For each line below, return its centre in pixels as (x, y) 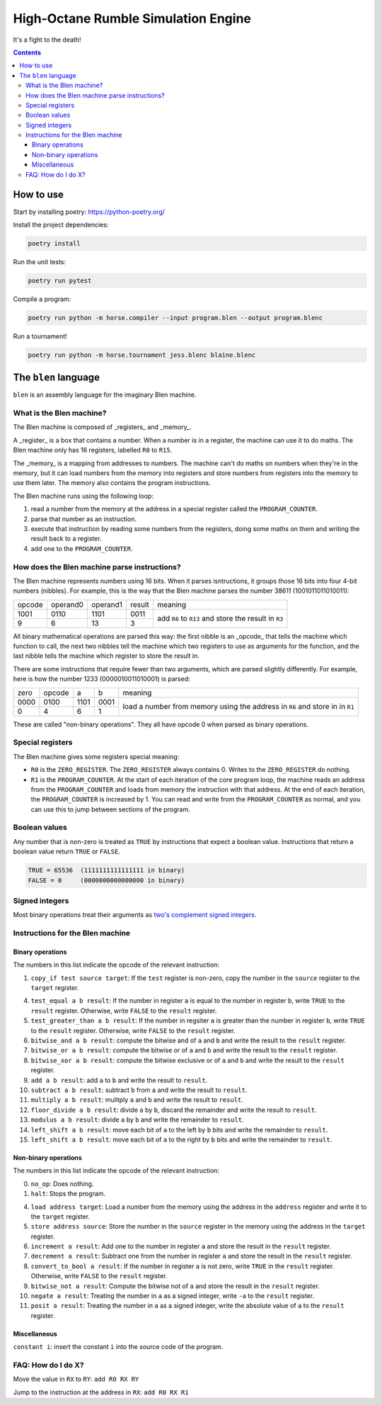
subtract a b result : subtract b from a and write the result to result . (139, 1090)
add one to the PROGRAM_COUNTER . (82, 548)
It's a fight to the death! (47, 40)
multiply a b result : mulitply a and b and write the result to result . (137, 1100)
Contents (27, 52)
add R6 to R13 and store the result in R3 (220, 618)
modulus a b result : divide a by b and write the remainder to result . (137, 1120)
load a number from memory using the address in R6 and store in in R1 (238, 707)
